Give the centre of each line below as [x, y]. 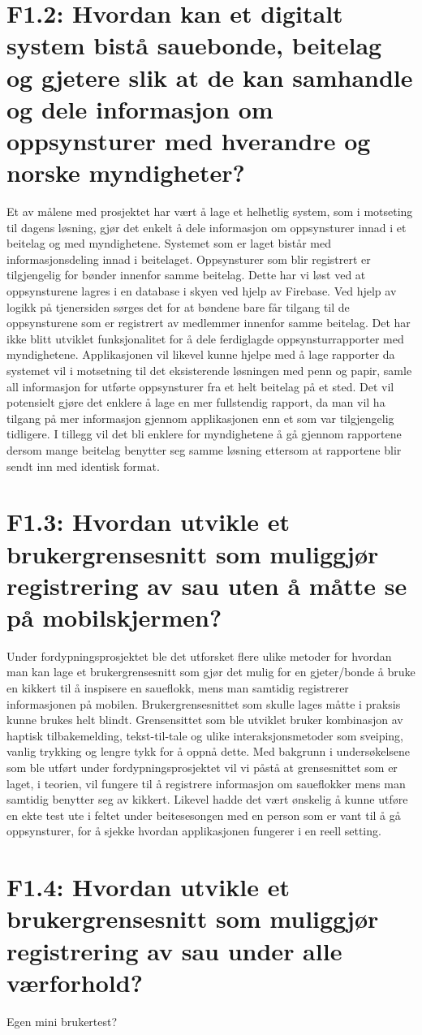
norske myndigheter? [126, 172]
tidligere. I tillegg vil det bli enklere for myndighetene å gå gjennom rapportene [204, 434]
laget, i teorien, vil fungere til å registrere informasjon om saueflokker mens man [206, 783]
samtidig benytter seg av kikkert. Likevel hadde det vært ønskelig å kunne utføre [207, 799]
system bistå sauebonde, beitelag [194, 45]
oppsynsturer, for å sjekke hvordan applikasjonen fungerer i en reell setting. [194, 831]
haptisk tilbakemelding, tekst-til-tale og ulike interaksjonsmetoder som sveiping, [205, 735]
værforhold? [75, 982]
